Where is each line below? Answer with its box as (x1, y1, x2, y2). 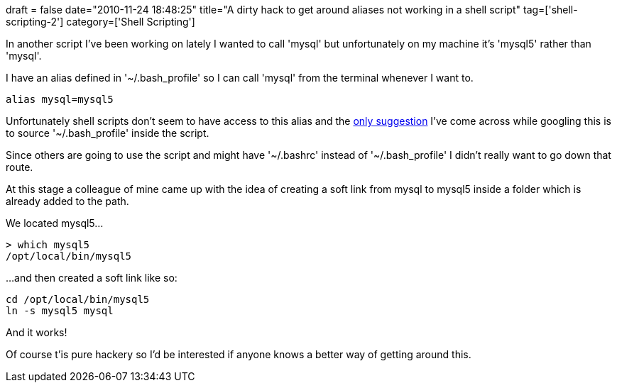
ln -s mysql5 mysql (6, 305, 114, 316)
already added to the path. (6, 195, 129, 207)
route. (6, 161, 33, 173)
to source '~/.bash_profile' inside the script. (6, 127, 209, 139)
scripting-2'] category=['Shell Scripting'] (6, 16, 195, 28)
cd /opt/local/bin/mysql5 (6, 294, 150, 305)
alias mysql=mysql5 (6, 94, 114, 105)
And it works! (6, 326, 67, 338)
